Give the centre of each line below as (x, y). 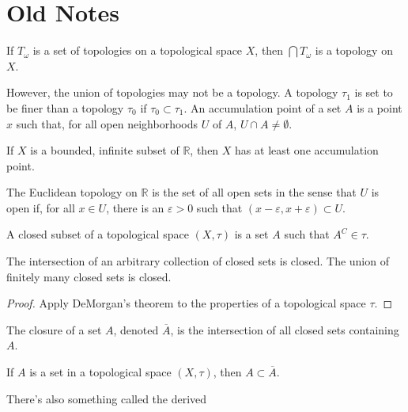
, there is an (135, 207)
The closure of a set (54, 329)
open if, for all (41, 207)
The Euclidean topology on (72, 192)
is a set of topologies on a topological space (138, 50)
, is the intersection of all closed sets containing (285, 329)
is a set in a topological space (100, 372)
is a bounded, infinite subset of (105, 150)
